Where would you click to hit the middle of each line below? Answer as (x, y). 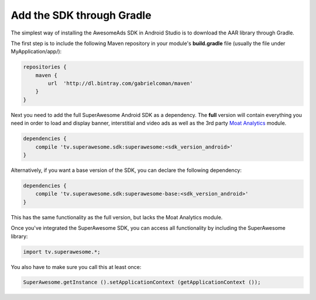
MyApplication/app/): (36, 51)
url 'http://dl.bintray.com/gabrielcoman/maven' (120, 84)
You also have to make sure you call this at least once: (76, 267)
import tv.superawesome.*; (62, 252)
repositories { (45, 67)
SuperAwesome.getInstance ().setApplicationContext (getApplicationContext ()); (142, 282)
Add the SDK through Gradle (81, 15)
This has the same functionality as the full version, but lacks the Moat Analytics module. (117, 217)
